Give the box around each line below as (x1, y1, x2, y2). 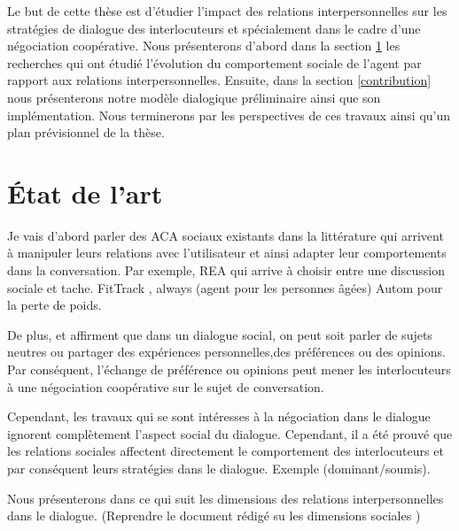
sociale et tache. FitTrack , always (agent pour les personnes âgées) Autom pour (7, 278, 443, 296)
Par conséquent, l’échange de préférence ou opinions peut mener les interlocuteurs (7, 360, 451, 379)
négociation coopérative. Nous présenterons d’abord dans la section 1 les (7, 36, 401, 55)
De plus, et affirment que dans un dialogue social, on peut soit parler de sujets (7, 325, 432, 343)
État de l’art (7, 174, 163, 211)
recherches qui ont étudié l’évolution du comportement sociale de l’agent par (7, 53, 422, 72)
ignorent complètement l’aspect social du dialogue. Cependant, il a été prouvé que (7, 424, 453, 442)
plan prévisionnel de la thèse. (7, 123, 165, 142)
